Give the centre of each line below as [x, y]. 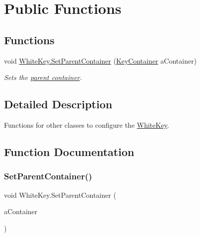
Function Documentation [69, 151]
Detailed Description [58, 104]
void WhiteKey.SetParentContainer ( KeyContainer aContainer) [100, 60]
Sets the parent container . [43, 77]
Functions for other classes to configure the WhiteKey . [87, 124]
